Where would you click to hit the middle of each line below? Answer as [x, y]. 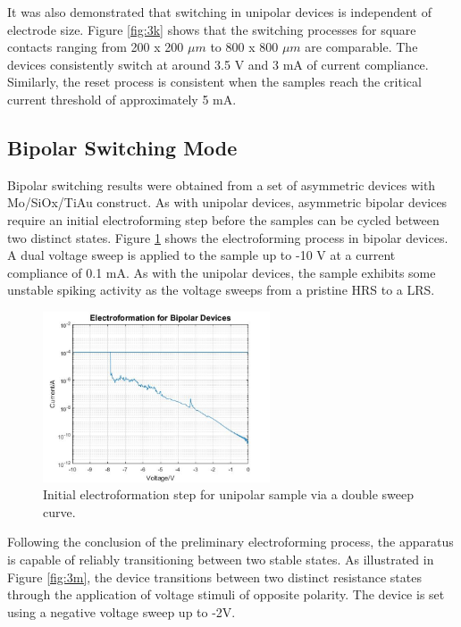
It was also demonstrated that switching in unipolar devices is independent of [219, 12]
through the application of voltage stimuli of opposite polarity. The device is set [226, 594]
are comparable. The [361, 47]
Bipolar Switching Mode [122, 147]
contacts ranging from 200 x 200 [96, 47]
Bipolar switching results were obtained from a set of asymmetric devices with [222, 184]
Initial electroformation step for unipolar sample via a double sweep [228, 494]
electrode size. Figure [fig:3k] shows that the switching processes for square [212, 29]
